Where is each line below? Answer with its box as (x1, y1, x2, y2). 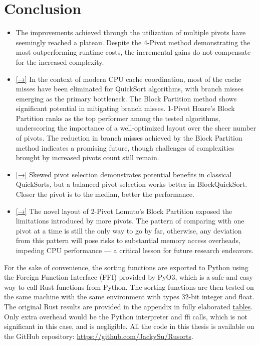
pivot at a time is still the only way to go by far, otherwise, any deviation (16, 225, 242, 236)
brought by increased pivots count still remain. (16, 152, 159, 163)
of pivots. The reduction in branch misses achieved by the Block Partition (16, 133, 242, 143)
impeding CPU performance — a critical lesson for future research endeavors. (16, 245, 254, 255)
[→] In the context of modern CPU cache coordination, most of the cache (16, 73, 241, 84)
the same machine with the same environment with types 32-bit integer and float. (4, 291, 254, 302)
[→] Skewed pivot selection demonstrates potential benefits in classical (16, 169, 232, 179)
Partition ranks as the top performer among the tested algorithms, (16, 112, 220, 123)
